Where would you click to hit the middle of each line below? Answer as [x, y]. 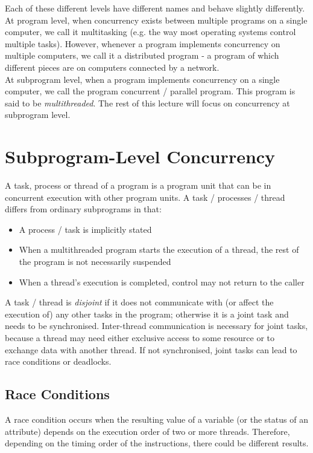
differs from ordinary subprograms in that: [83, 209]
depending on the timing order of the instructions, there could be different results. [157, 443]
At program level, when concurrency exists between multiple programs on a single [156, 20]
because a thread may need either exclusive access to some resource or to [140, 337]
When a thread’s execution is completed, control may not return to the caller [162, 282]
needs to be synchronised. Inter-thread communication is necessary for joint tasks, [156, 326]
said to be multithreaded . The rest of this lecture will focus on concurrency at [147, 103]
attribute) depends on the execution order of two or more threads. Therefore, [147, 431]
